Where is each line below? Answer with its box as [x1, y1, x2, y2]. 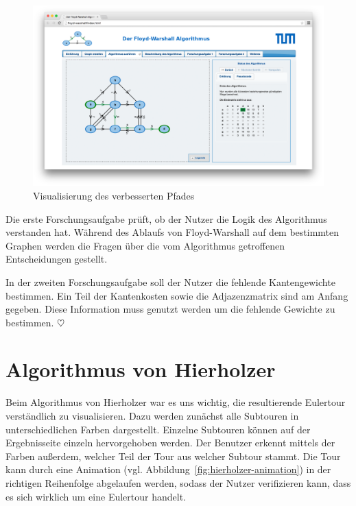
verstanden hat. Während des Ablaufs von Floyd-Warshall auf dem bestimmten [5, 225, 340, 239]
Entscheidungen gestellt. [5, 252, 108, 266]
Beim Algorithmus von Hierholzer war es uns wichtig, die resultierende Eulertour [5, 395, 346, 409]
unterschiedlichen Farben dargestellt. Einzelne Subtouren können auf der [5, 422, 311, 436]
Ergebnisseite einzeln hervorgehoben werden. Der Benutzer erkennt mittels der [5, 435, 335, 450]
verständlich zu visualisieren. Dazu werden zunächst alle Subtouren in [5, 409, 299, 422]
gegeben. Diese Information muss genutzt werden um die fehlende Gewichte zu [5, 302, 335, 316]
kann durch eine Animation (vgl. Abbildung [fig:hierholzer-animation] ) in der [5, 462, 331, 477]
